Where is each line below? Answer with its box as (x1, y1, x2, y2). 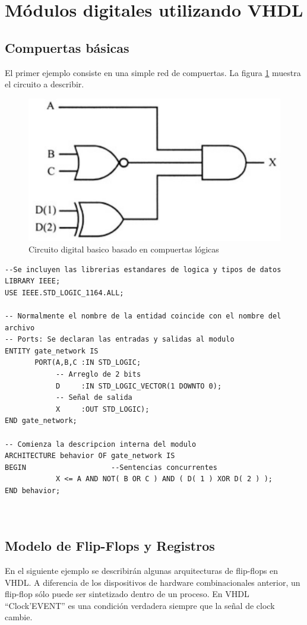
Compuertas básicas (5, 38, 129, 56)
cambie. (5, 611, 33, 623)
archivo (5, 323, 35, 332)
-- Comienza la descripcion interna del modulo (5, 440, 197, 449)
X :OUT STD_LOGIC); (55, 405, 150, 413)
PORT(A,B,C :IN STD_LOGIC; (34, 358, 141, 367)
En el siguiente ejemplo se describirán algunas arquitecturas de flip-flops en (5, 564, 278, 576)
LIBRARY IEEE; (5, 277, 61, 286)
